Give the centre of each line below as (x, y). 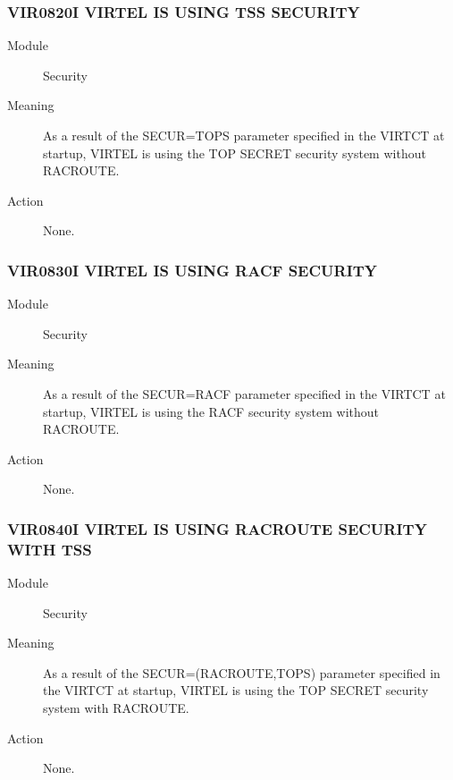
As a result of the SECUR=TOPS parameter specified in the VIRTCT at (244, 135)
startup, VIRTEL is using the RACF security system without (211, 411)
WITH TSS (50, 549)
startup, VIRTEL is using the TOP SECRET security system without (235, 153)
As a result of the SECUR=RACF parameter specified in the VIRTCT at (244, 393)
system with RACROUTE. (116, 708)
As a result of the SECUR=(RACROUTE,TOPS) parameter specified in (242, 672)
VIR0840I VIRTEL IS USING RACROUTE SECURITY (217, 528)
